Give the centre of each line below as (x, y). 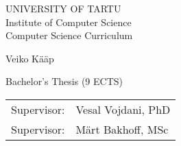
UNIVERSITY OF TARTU (63, 8)
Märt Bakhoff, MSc (122, 129)
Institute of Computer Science (69, 22)
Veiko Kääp (30, 58)
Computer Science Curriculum (69, 35)
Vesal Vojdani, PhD (123, 109)
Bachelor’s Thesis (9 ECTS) (64, 81)
